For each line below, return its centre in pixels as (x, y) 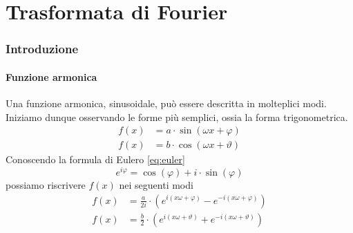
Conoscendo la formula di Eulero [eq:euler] (95, 159)
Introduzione (42, 49)
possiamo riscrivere (46, 184)
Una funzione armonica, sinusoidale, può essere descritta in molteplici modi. (166, 103)
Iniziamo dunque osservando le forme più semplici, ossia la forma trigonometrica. (177, 116)
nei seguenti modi (156, 184)
